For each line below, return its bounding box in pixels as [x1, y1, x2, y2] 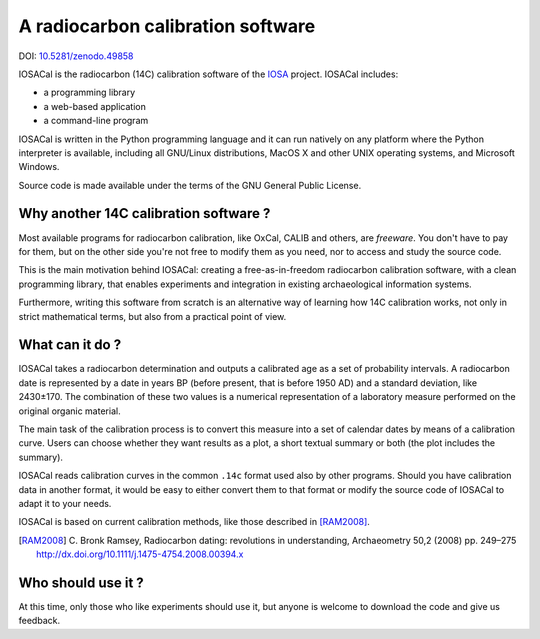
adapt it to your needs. [18, 497, 112, 509]
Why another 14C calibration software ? [18, 205, 271, 222]
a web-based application [43, 100, 147, 112]
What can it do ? [18, 336, 122, 354]
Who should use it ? [18, 574, 144, 591]
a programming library [43, 86, 136, 99]
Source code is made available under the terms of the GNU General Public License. [18, 179, 362, 191]
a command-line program [43, 115, 149, 127]
